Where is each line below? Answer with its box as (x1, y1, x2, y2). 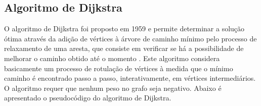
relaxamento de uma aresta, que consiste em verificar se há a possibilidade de (4, 43, 244, 54)
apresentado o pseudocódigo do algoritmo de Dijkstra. (4, 92, 171, 103)
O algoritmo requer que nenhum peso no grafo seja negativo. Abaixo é (4, 82, 222, 93)
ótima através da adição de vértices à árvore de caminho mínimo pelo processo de (4, 33, 257, 43)
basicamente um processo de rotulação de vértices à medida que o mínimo (4, 63, 233, 73)
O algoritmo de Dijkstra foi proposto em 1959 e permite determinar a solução (4, 23, 245, 34)
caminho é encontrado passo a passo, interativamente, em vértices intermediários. (4, 73, 256, 83)
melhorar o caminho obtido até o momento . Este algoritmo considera (4, 52, 220, 63)
